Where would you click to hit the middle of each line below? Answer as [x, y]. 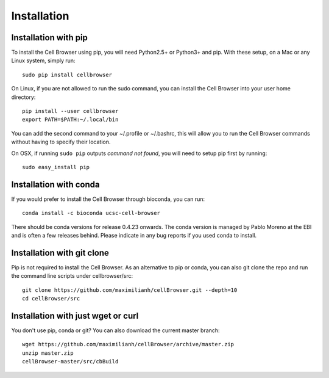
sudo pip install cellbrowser [67, 75]
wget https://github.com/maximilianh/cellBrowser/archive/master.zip [128, 344]
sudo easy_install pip [56, 167]
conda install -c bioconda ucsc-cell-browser [91, 213]
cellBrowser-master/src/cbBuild [70, 362]
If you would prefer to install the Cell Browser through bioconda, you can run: [108, 199]
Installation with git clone [60, 253]
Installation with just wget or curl [75, 315]
